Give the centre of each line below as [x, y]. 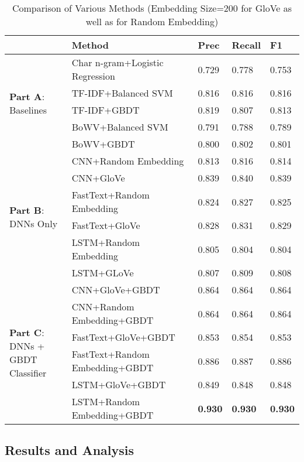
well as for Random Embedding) [152, 21]
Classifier [28, 372]
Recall [246, 45]
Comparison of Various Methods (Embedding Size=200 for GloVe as [152, 8]
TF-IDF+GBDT [106, 110]
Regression [93, 76]
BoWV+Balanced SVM [120, 127]
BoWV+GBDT [103, 144]
